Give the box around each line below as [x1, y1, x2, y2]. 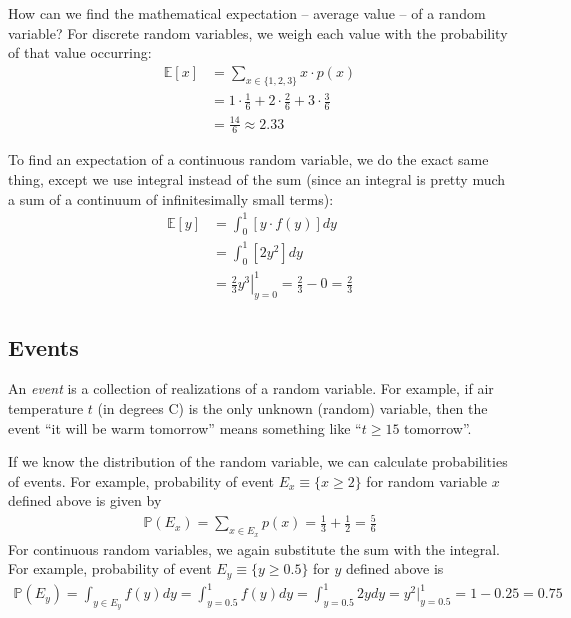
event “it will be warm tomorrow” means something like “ [8, 417, 362, 438]
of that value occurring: [8, 42, 152, 63]
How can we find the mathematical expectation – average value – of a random [8, 3, 486, 23]
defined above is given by [8, 490, 162, 511]
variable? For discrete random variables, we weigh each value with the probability [8, 22, 508, 43]
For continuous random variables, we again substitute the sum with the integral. [8, 538, 500, 559]
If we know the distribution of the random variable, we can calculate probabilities [8, 451, 508, 472]
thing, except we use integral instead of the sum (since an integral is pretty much [8, 168, 506, 189]
